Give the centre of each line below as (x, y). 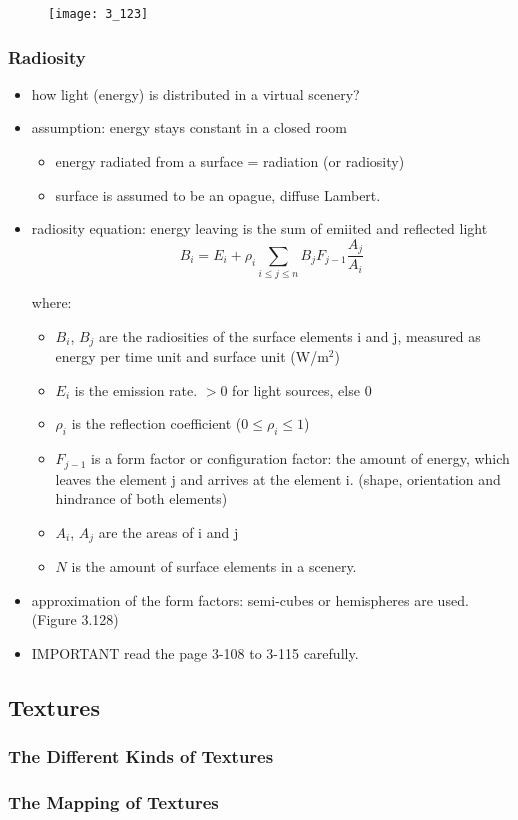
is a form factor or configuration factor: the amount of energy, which (300, 458)
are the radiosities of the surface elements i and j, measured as (290, 335)
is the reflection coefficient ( (156, 423)
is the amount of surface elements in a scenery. (214, 566)
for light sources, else (296, 389)
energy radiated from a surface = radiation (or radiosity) (230, 161)
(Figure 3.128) (75, 619)
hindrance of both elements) (141, 498)
